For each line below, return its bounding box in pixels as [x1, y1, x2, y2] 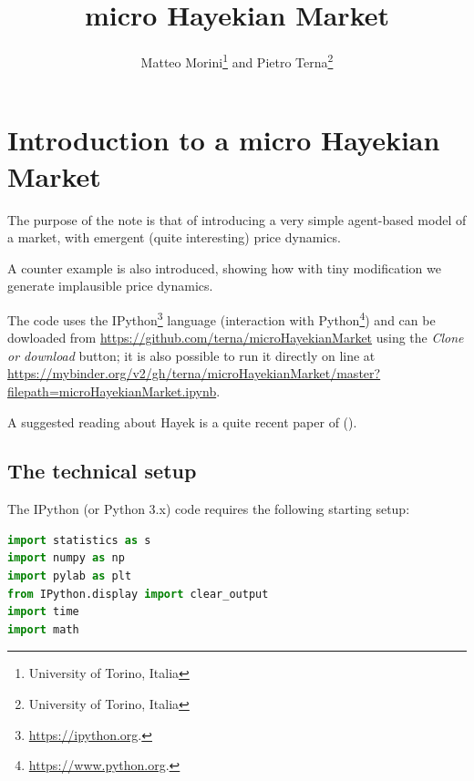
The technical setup [7, 457, 197, 485]
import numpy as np [7, 551, 125, 565]
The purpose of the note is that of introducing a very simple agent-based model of [7, 210, 467, 229]
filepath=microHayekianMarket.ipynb [7, 381, 217, 400]
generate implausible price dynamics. [7, 276, 213, 295]
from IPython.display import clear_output [7, 587, 269, 601]
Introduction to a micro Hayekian [7, 121, 440, 159]
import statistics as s [7, 533, 151, 547]
